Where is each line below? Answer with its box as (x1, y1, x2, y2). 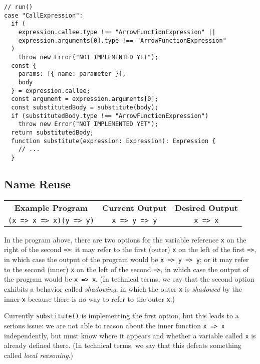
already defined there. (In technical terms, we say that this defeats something (4, 340, 241, 350)
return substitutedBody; (11, 129, 94, 136)
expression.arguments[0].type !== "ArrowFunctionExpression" (18, 37, 226, 44)
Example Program (14, 201, 88, 213)
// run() (4, 4, 33, 11)
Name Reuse (4, 176, 71, 191)
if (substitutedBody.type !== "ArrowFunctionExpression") (11, 112, 209, 119)
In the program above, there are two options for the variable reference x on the (4, 234, 246, 245)
